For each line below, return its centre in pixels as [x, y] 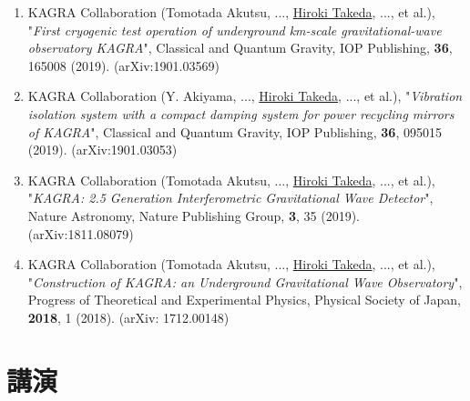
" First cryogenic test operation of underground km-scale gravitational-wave [235, 30]
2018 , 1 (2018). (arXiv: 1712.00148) [128, 317]
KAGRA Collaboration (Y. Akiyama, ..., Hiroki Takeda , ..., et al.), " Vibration [245, 96]
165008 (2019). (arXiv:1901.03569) [123, 65]
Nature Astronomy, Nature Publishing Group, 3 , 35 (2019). [194, 215]
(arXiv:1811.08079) [81, 233]
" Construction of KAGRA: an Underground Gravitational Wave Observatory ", [245, 281]
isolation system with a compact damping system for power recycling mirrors [241, 113]
